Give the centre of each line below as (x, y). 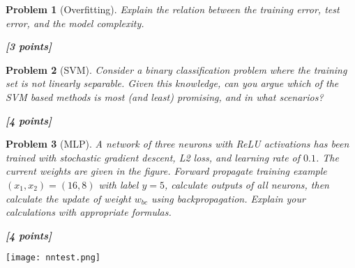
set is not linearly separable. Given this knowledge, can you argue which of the (172, 83)
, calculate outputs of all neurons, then (247, 184)
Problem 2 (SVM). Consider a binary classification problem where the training (176, 69)
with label (119, 184)
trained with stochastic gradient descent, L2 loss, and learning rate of (153, 157)
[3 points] (29, 46)
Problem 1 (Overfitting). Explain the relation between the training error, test (173, 9)
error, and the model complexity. (75, 23)
